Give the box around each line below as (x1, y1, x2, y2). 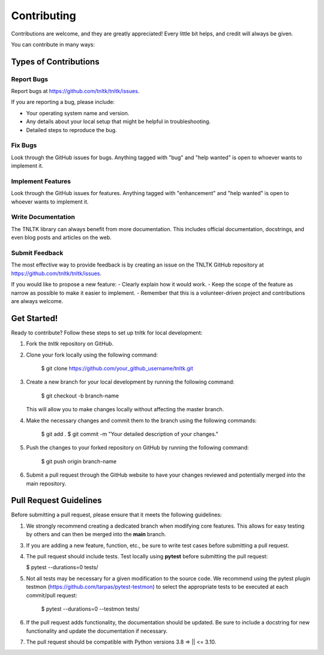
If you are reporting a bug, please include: (11, 98, 115, 106)
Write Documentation (11, 213, 75, 222)
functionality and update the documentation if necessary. (26, 627, 168, 635)
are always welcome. (11, 297, 64, 304)
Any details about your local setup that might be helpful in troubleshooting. (26, 118, 211, 125)
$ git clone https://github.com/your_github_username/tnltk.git (41, 365, 193, 372)
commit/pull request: (26, 591, 77, 599)
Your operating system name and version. (26, 109, 130, 116)
